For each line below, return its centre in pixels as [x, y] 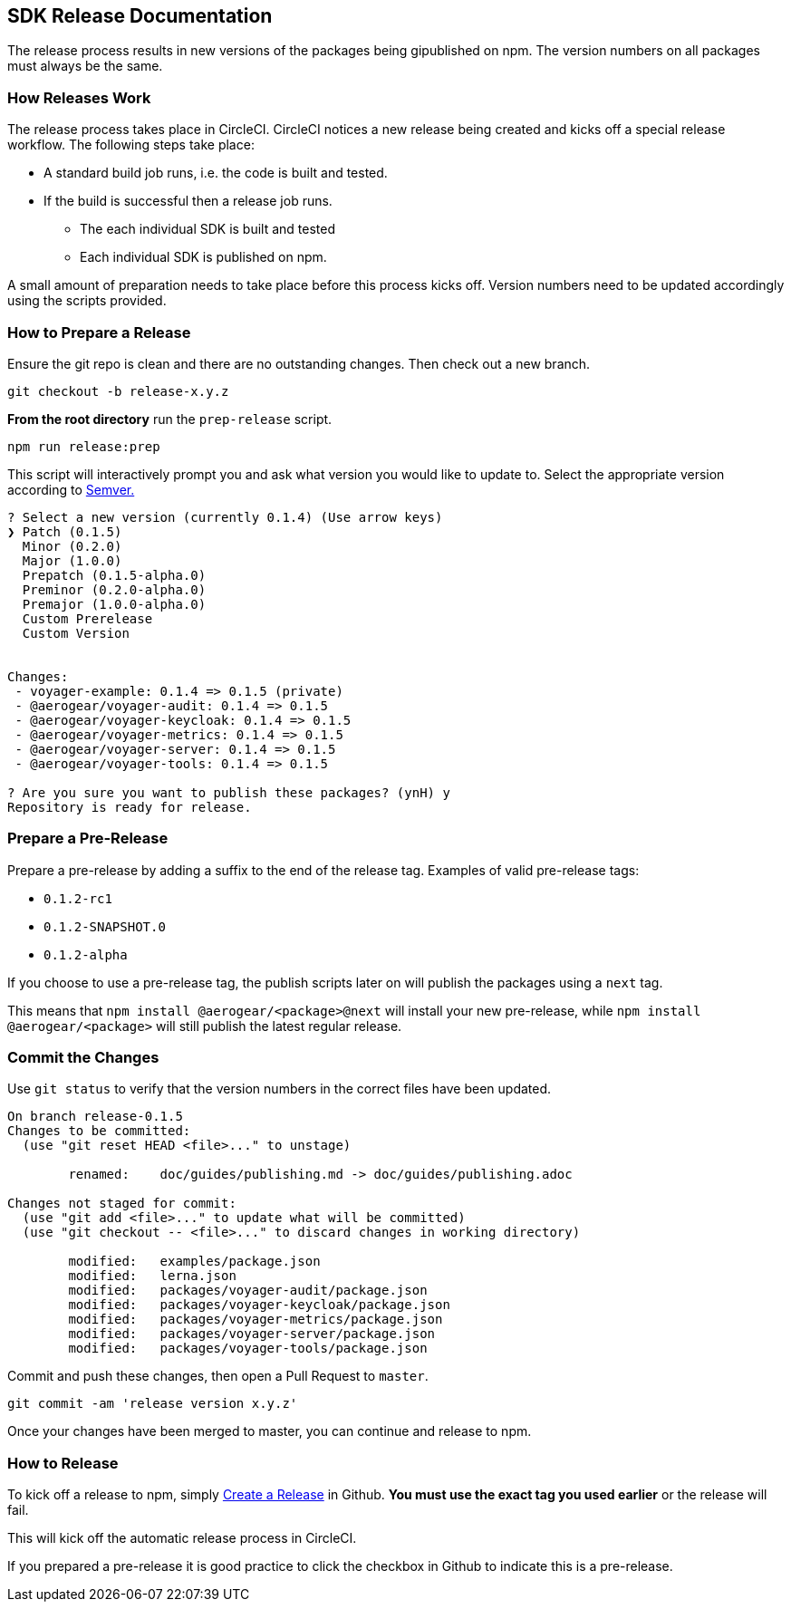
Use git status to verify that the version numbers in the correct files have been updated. [280, 1089]
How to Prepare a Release [99, 332]
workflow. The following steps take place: [131, 145]
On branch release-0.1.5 [95, 1117]
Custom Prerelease [87, 618]
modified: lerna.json [152, 1276]
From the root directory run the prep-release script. [170, 419]
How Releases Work [79, 97]
